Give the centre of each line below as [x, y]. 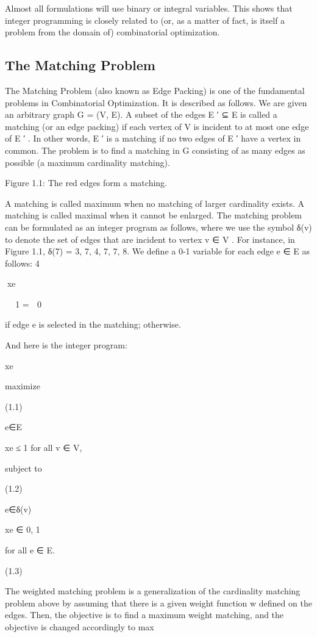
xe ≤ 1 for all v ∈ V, [44, 448]
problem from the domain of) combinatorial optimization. [112, 32]
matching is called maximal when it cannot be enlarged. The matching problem [154, 215]
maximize [23, 386]
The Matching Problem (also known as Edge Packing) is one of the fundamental [155, 90]
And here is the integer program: [66, 345]
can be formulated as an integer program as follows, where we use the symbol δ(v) [158, 227]
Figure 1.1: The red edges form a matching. [86, 183]
